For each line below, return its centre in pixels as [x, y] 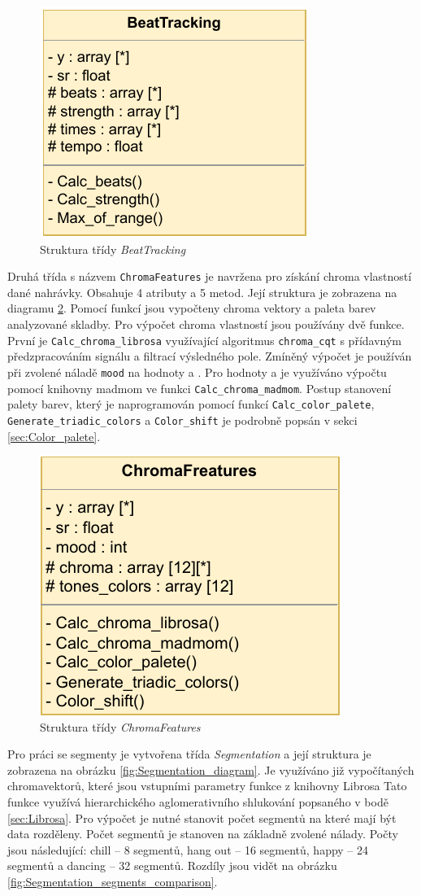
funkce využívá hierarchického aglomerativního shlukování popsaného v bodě [198, 802]
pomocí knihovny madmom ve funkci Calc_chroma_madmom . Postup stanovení [200, 388]
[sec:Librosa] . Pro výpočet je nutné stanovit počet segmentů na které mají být [202, 817]
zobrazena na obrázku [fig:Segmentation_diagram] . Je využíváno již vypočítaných [211, 769]
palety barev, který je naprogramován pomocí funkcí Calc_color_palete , [191, 404]
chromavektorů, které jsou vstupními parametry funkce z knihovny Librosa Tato [207, 786]
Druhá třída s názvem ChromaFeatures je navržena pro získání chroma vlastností [210, 276]
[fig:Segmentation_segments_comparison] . [113, 882]
